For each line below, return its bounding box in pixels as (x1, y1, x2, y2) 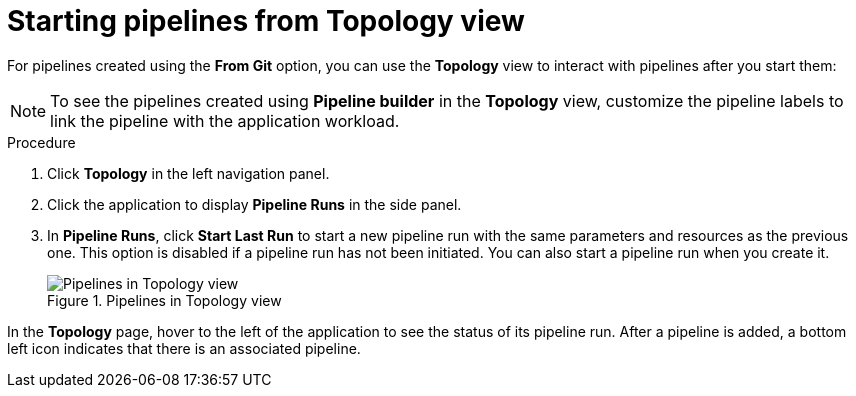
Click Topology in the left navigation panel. (47, 164, 330, 182)
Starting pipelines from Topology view (7, 4, 525, 38)
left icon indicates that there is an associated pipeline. (7, 339, 361, 357)
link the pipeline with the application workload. (50, 110, 400, 131)
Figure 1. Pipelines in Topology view (47, 291, 282, 309)
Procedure (7, 133, 76, 151)
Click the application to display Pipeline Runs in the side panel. (47, 195, 462, 213)
